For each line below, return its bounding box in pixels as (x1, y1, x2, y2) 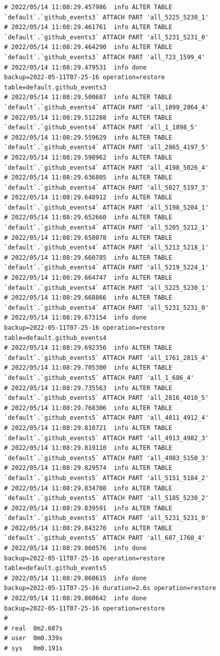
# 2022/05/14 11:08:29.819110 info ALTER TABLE (4, 444, 173, 452)
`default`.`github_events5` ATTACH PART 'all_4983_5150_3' (4, 454, 209, 462)
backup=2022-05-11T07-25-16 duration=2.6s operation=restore (4, 584, 216, 592)
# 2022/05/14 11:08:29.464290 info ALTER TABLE (4, 43, 173, 51)
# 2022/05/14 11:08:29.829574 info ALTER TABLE (4, 464, 173, 472)
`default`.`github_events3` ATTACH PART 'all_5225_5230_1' (4, 13, 209, 21)
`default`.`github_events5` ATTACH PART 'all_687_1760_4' (4, 534, 205, 542)
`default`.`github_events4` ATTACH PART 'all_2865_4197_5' (4, 144, 209, 151)
